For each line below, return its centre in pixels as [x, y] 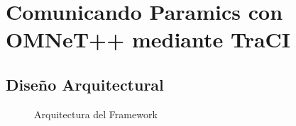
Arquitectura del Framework [96, 114]
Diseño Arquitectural [85, 84]
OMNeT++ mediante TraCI [148, 39]
